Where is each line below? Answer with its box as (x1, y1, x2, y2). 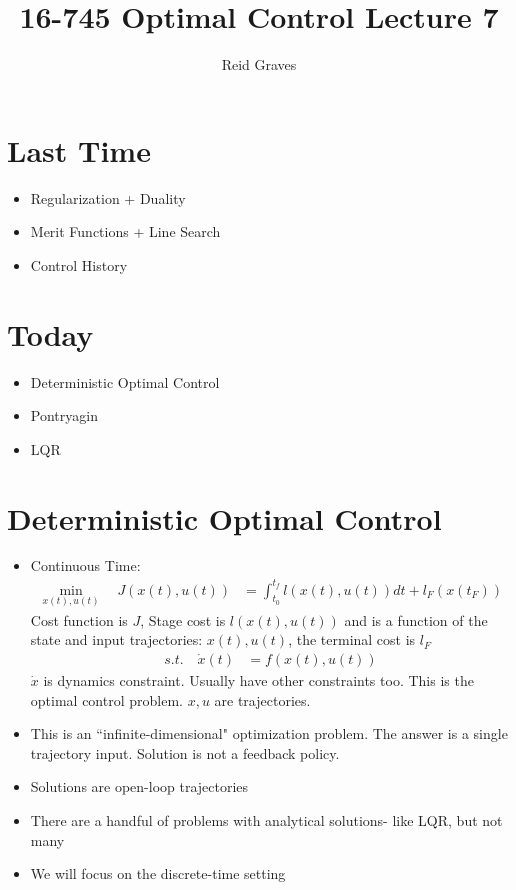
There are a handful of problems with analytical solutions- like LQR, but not (30, 810, 503, 830)
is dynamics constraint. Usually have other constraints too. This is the (43, 670, 474, 691)
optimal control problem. (30, 689, 183, 710)
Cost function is (30, 609, 128, 630)
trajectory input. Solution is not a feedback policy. (30, 742, 340, 763)
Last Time (7, 129, 151, 170)
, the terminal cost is (288, 629, 416, 650)
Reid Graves (221, 54, 297, 75)
